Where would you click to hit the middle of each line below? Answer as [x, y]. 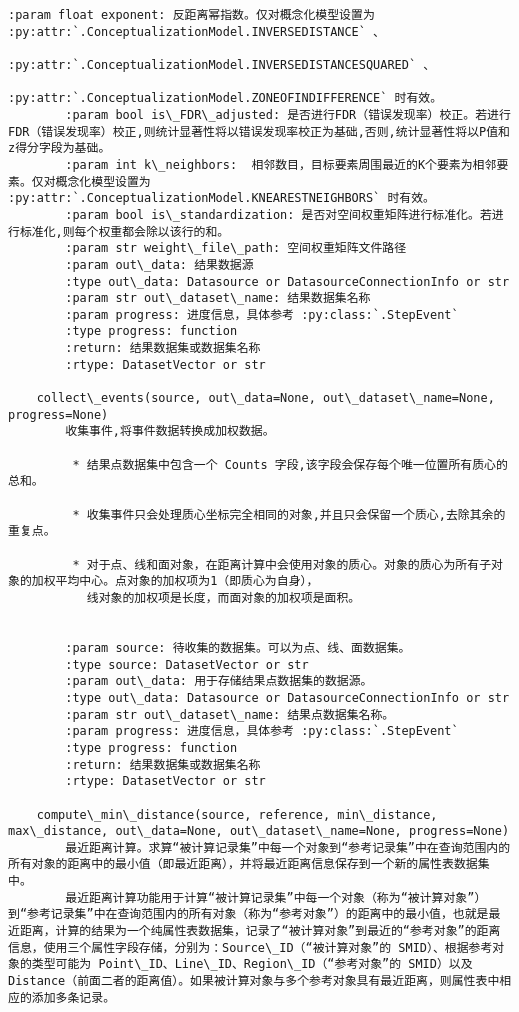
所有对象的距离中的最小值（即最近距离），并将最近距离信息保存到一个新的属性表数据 [243, 864]
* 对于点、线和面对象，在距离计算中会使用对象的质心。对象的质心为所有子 [282, 564]
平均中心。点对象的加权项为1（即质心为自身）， [187, 581]
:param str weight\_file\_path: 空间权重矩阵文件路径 [236, 248]
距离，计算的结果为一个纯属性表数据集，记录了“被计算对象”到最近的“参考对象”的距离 [260, 931]
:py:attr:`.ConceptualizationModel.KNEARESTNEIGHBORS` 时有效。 [221, 198]
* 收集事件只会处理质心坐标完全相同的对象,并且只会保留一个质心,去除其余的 [289, 514]
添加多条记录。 [73, 997]
